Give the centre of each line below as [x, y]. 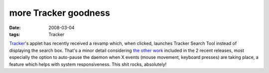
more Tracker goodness [60, 13]
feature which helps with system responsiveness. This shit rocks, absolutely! [88, 64]
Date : [15, 28]
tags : [15, 34]
